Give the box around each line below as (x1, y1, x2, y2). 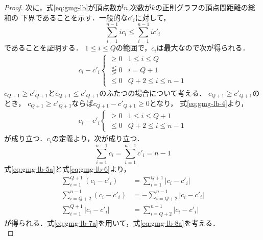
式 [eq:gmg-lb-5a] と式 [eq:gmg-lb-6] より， (4, 164, 131, 174)
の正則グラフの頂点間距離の (155, 2, 248, 12)
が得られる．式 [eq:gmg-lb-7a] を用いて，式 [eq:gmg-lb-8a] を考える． (4, 217, 220, 228)
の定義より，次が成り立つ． (52, 133, 144, 144)
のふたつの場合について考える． (99, 87, 206, 98)
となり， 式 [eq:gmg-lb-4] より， (149, 97, 248, 108)
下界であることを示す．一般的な (20, 12, 128, 22)
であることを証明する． (4, 42, 83, 53)
